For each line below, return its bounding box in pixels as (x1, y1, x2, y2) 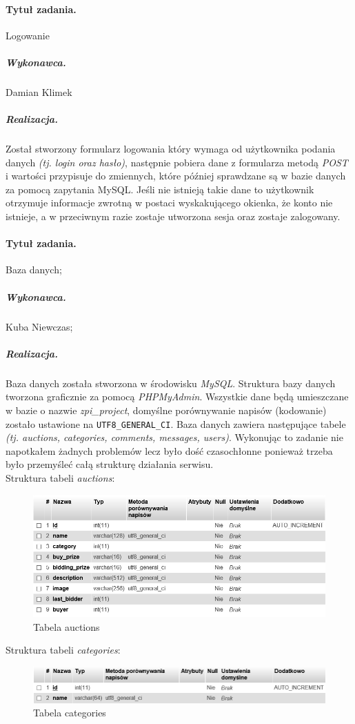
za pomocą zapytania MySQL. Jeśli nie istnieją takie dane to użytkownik (6, 182, 314, 196)
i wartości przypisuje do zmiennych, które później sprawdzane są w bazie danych (6, 168, 346, 183)
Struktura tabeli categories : (6, 643, 121, 657)
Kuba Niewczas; (6, 319, 73, 333)
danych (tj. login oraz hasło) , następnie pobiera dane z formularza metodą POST (6, 155, 348, 169)
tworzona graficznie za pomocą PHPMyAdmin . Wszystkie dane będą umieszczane (6, 389, 349, 404)
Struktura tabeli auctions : (6, 471, 115, 485)
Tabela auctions (33, 619, 100, 634)
